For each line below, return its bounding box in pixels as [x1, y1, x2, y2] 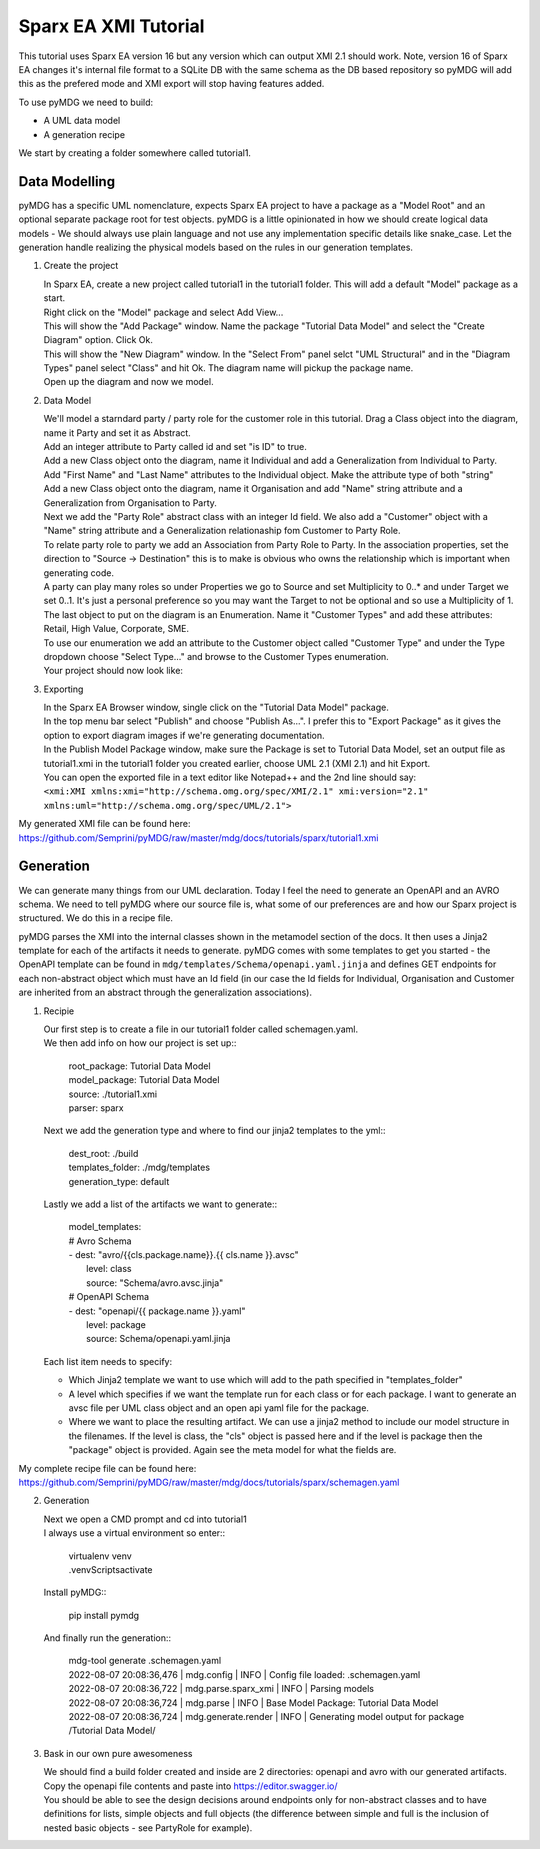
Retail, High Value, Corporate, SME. [43, 623, 190, 635]
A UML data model [43, 115, 121, 127]
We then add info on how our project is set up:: [43, 1037, 237, 1049]
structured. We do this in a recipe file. [18, 912, 174, 924]
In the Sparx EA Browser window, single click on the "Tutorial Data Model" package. [43, 701, 389, 714]
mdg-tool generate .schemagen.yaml [68, 1655, 222, 1667]
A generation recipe [43, 128, 125, 140]
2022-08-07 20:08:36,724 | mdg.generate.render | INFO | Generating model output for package [68, 1711, 465, 1723]
